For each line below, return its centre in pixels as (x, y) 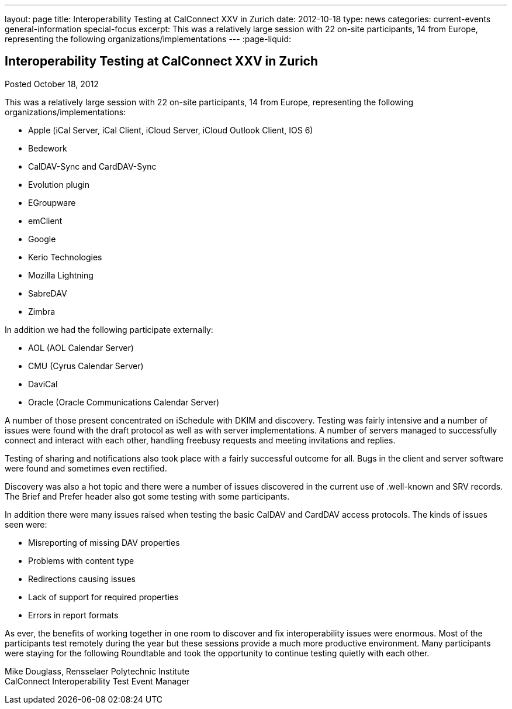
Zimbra (42, 311)
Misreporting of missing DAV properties (104, 542)
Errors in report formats (73, 615)
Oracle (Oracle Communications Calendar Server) (124, 402)
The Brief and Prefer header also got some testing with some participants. (147, 496)
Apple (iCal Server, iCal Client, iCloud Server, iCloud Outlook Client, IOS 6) (171, 130)
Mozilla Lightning (61, 275)
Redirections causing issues (82, 579)
